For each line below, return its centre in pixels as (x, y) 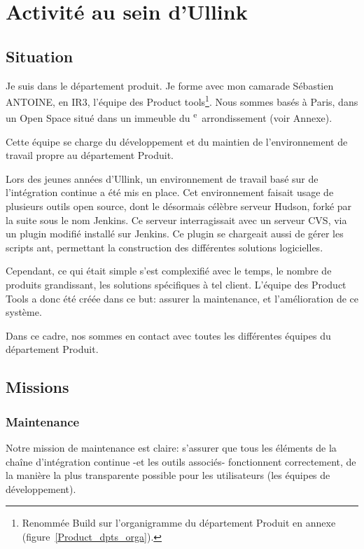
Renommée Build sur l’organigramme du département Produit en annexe (179, 523)
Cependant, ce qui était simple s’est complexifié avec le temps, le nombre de (169, 271)
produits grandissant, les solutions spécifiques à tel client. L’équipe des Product (176, 285)
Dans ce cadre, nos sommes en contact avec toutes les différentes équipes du (168, 335)
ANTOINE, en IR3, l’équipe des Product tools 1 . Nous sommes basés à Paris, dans (182, 100)
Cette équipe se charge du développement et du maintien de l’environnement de (177, 141)
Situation (40, 56)
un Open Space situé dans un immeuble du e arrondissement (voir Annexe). (169, 117)
